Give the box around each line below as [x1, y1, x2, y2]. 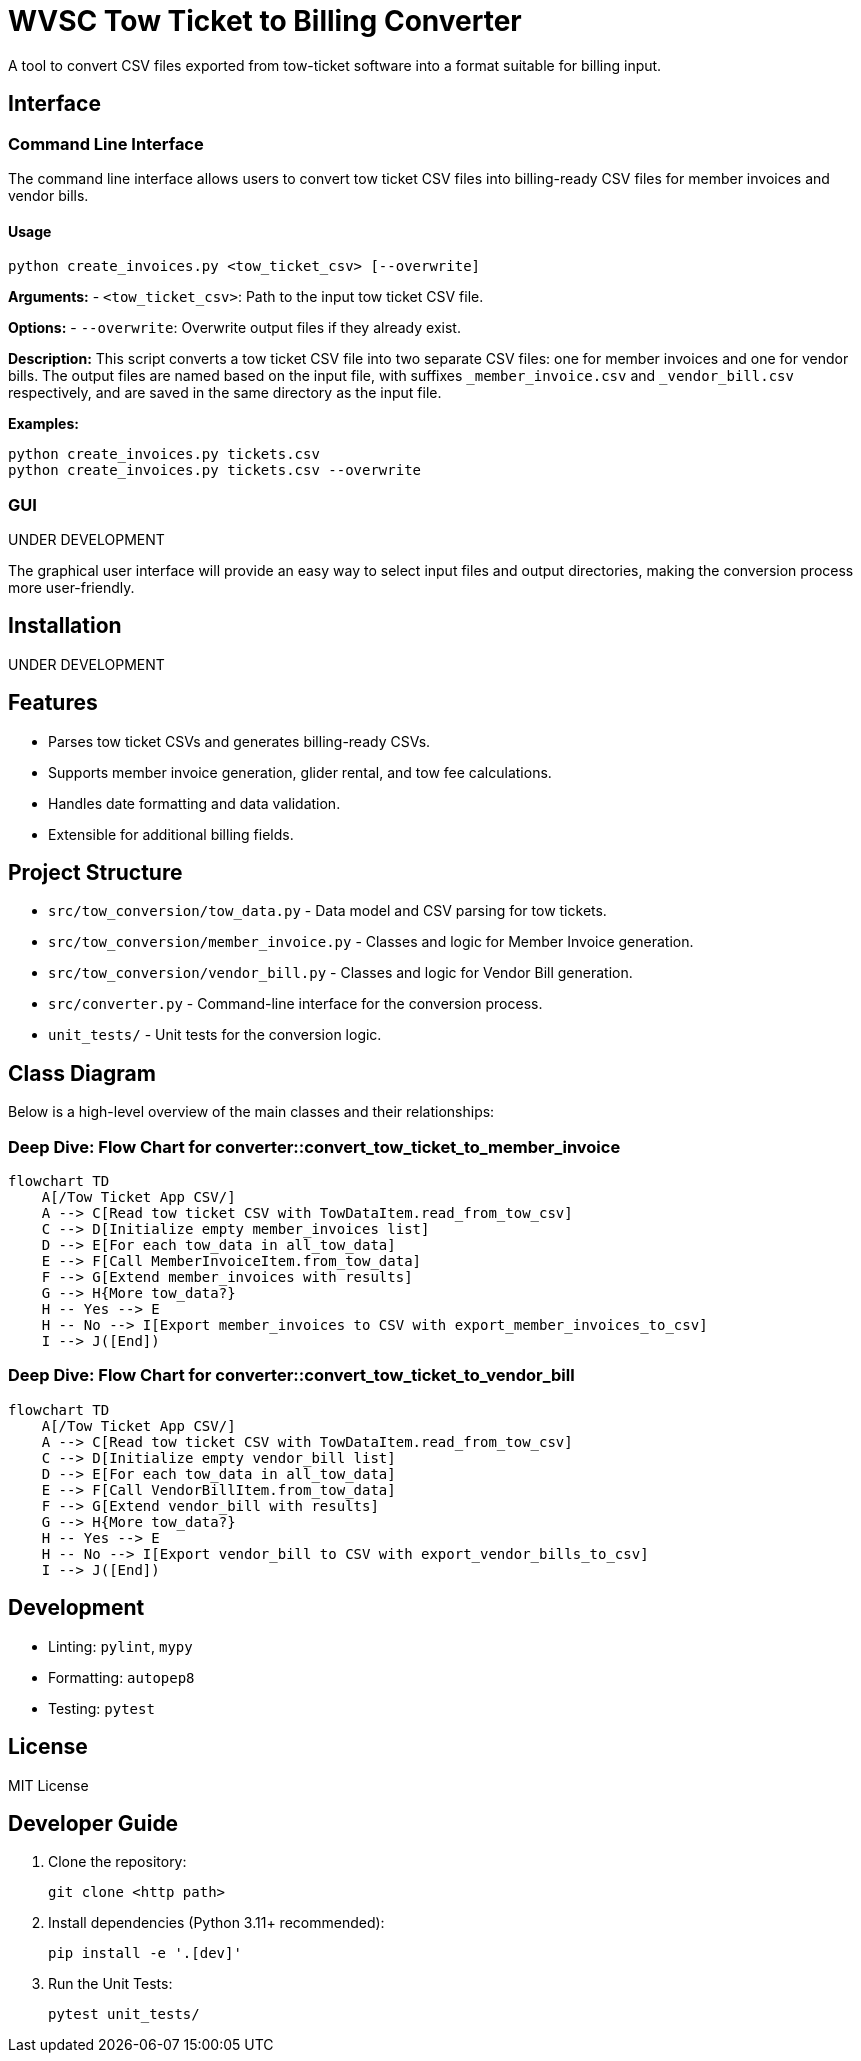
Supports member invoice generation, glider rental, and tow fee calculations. [48, 763, 552, 781]
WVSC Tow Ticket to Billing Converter [8, 4, 522, 38]
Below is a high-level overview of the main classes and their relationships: [8, 1103, 495, 1121]
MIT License [8, 1776, 89, 1794]
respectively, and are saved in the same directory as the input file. [8, 384, 442, 402]
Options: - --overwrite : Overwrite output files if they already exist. [8, 319, 461, 337]
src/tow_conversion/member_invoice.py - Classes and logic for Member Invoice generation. [48, 933, 694, 951]
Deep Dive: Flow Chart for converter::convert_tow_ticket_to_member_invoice [8, 1136, 621, 1157]
